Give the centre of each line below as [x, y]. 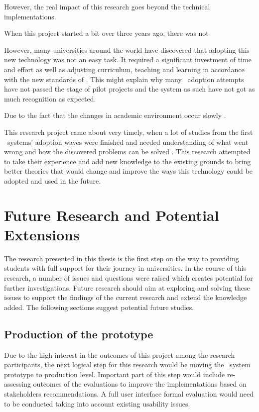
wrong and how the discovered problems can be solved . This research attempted [127, 152]
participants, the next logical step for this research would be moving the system [127, 364]
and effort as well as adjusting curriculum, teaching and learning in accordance [124, 69]
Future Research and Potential [112, 215]
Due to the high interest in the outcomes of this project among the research [120, 355]
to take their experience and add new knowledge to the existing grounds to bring [128, 161]
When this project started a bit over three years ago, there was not [106, 33]
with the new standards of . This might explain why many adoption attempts [124, 79]
